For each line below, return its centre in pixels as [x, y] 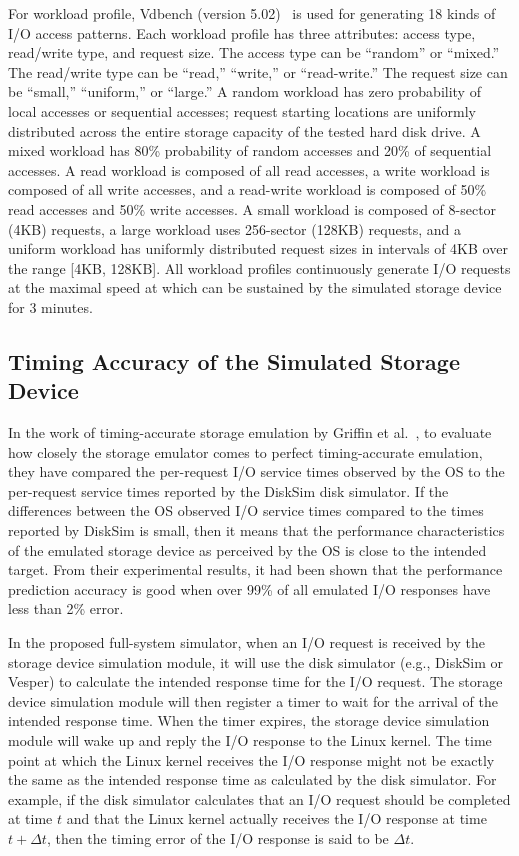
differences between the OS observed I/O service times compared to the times [246, 510]
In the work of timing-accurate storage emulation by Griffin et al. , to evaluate [250, 432]
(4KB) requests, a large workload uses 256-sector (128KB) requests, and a [234, 228]
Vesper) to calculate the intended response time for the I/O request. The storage [255, 681]
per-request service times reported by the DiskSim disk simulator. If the [228, 490]
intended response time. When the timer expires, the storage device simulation [249, 720]
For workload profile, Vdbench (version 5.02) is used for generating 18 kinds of [252, 13]
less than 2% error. [66, 608]
